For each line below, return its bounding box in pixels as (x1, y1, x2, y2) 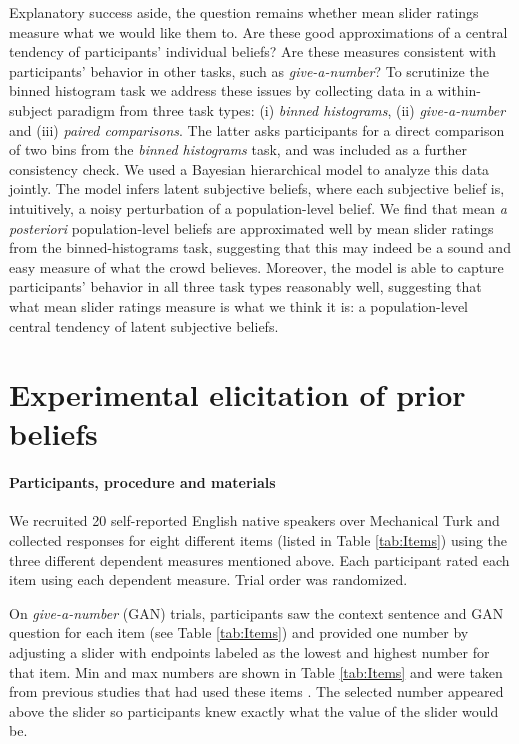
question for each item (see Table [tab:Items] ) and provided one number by (9, 622, 469, 643)
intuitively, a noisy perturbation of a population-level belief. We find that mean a (9, 197, 507, 218)
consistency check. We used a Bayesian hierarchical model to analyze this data (9, 158, 490, 179)
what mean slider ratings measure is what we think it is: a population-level (9, 295, 468, 316)
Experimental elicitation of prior (9, 374, 466, 415)
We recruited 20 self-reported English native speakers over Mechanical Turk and (9, 510, 500, 531)
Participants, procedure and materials (9, 472, 276, 493)
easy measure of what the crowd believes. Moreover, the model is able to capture (9, 256, 504, 277)
